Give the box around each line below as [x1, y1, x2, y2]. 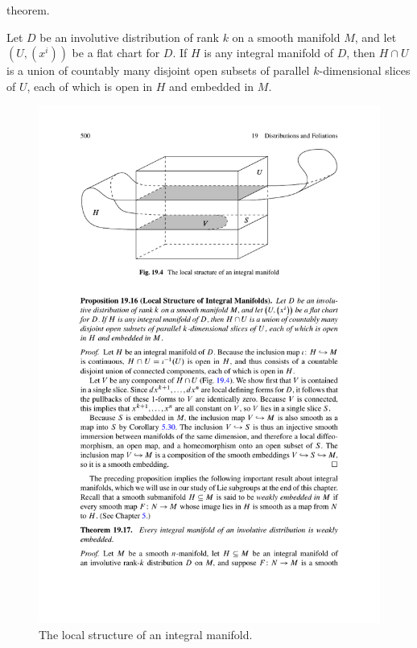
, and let [354, 28, 397, 45]
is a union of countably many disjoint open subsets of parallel [6, 62, 310, 79]
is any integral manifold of [204, 44, 334, 61]
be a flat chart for [72, 44, 160, 61]
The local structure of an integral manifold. [39, 625, 253, 642]
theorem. [6, 2, 50, 18]
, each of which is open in [27, 77, 153, 94]
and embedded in [169, 77, 254, 94]
